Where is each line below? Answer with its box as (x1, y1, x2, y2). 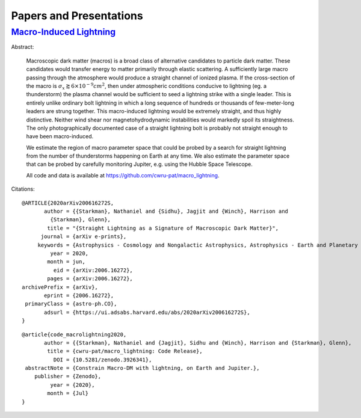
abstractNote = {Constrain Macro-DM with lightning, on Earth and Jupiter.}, (25, 364, 260, 372)
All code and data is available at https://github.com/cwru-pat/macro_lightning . (26, 171, 220, 179)
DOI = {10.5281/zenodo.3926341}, (53, 356, 152, 363)
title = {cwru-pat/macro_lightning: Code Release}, (47, 348, 203, 355)
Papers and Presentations (11, 9, 144, 22)
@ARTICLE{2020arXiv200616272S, (22, 199, 114, 206)
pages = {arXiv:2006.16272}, (47, 275, 134, 282)
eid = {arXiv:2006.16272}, (53, 266, 134, 274)
